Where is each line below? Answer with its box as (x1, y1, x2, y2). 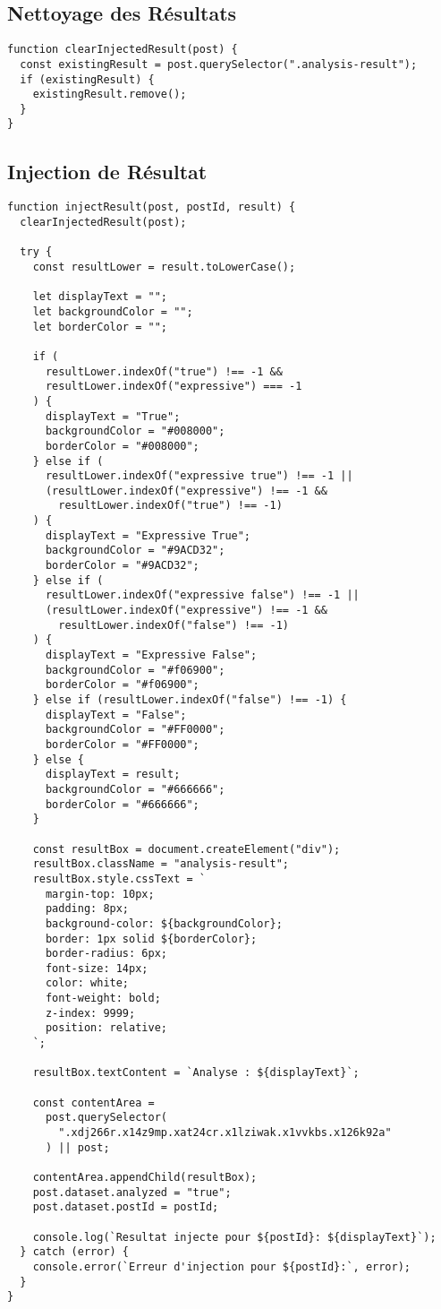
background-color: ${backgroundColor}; (45, 917, 283, 930)
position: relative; (45, 1021, 167, 1035)
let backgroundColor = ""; (32, 305, 193, 318)
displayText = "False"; (45, 708, 187, 721)
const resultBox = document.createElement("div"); (32, 842, 341, 856)
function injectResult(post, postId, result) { (7, 201, 296, 214)
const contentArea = (32, 1096, 155, 1109)
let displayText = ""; (32, 290, 167, 304)
